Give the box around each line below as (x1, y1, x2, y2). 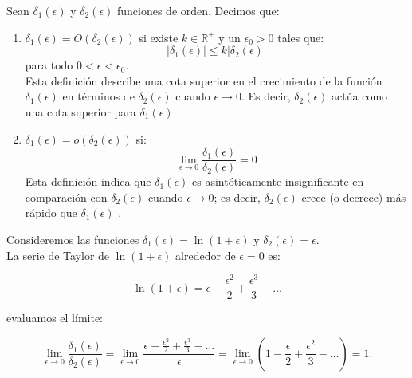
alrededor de (175, 246, 236, 263)
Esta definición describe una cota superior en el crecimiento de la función (25, 72, 383, 89)
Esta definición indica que (25, 173, 151, 190)
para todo (25, 57, 73, 73)
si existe (139, 29, 179, 45)
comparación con (25, 188, 108, 205)
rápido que (25, 204, 77, 221)
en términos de (62, 88, 135, 104)
